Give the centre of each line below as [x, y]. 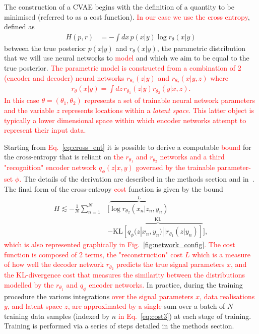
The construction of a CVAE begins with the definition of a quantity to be [119, 7]
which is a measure [221, 254]
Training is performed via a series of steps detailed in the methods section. [119, 326]
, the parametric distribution [201, 48]
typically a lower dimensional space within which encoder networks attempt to [125, 120]
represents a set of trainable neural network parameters [170, 100]
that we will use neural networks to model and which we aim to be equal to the [127, 58]
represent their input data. [45, 130]
